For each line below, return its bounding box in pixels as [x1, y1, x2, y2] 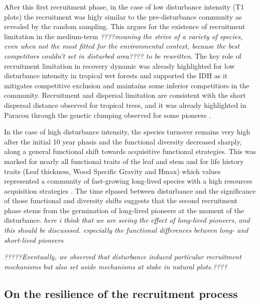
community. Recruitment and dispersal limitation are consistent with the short [4, 90, 246, 100]
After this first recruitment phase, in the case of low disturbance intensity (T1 [4, 2, 244, 12]
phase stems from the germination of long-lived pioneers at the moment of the [4, 205, 244, 215]
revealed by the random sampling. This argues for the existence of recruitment [4, 21, 245, 32]
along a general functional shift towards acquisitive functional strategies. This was [4, 146, 256, 157]
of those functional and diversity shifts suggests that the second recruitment [4, 195, 238, 206]
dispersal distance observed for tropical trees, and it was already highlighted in [4, 99, 246, 110]
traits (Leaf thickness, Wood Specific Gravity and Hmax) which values [4, 166, 221, 176]
